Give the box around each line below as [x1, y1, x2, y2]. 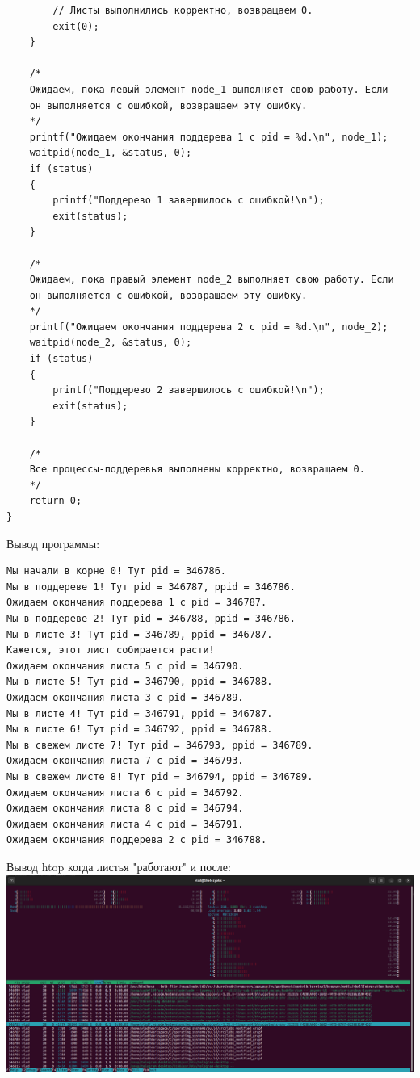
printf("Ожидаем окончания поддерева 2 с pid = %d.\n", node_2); [29, 321, 388, 333]
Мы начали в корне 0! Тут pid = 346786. [6, 565, 227, 577]
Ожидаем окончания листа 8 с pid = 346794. [6, 803, 244, 815]
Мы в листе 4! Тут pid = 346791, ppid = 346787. [6, 707, 273, 719]
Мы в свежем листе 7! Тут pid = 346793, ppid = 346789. [6, 739, 313, 751]
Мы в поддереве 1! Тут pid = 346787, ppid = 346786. [6, 581, 296, 593]
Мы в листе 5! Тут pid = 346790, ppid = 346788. [6, 676, 273, 688]
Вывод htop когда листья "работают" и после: [6, 858, 231, 875]
